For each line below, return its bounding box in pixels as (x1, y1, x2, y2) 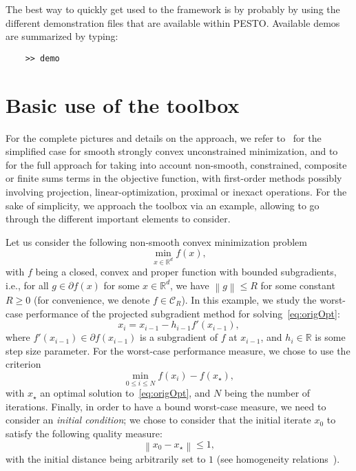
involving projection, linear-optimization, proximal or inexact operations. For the (6, 184, 347, 198)
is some (315, 330, 346, 344)
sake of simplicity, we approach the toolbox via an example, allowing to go (6, 198, 320, 212)
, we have (170, 278, 209, 292)
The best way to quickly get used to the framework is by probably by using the (6, 2, 340, 16)
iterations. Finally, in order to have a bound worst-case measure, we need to (6, 399, 326, 413)
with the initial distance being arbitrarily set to (6, 452, 206, 466)
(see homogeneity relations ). (216, 452, 340, 466)
